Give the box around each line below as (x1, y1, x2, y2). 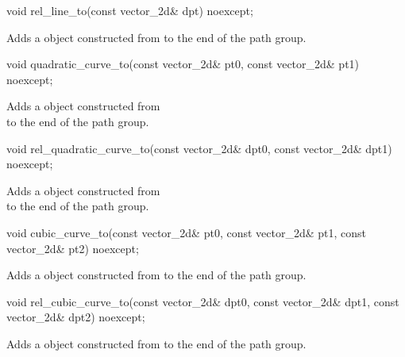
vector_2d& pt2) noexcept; (6, 240, 139, 256)
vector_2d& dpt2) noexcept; (6, 309, 145, 325)
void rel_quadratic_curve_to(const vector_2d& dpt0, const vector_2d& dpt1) (6, 140, 392, 156)
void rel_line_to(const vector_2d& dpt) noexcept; (6, 2, 253, 18)
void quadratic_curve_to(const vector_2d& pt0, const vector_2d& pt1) (6, 56, 360, 72)
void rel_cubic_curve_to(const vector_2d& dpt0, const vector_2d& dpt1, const (6, 293, 399, 309)
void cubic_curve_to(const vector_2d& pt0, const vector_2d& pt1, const (6, 224, 367, 240)
